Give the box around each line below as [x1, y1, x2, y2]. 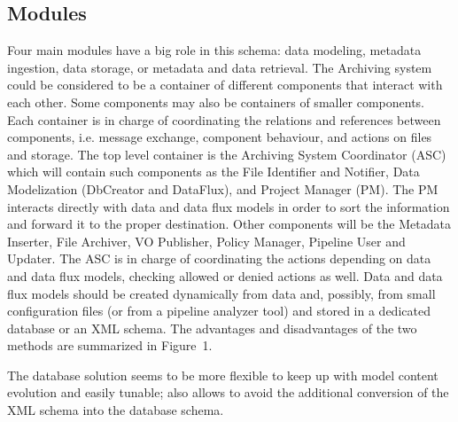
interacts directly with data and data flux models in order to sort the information [7, 197, 450, 215]
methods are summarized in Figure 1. [7, 336, 213, 355]
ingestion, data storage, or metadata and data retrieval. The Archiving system [7, 58, 432, 76]
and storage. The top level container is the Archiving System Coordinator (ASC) [7, 145, 446, 163]
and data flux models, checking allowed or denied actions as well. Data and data [7, 266, 443, 285]
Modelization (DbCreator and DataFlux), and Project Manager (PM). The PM [7, 179, 439, 198]
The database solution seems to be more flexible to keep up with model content [7, 365, 439, 384]
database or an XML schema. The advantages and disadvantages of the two [7, 318, 417, 337]
